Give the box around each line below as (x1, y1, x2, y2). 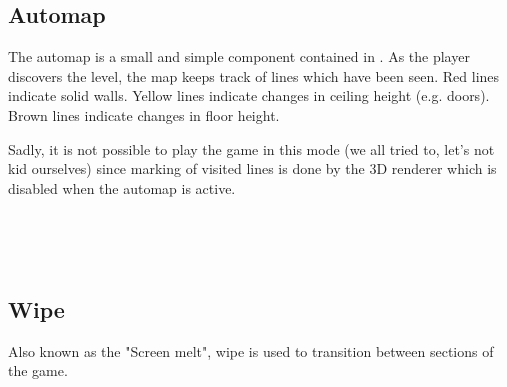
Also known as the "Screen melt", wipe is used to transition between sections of (8, 340, 494, 361)
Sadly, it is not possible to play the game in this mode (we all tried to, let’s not (8, 138, 495, 159)
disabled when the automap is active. (8, 177, 236, 198)
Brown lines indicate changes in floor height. (8, 104, 280, 125)
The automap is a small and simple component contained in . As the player (8, 46, 470, 67)
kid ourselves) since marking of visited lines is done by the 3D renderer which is (8, 158, 497, 179)
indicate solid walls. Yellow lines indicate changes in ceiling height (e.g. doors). (8, 85, 490, 106)
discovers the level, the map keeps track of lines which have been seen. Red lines (8, 65, 500, 86)
